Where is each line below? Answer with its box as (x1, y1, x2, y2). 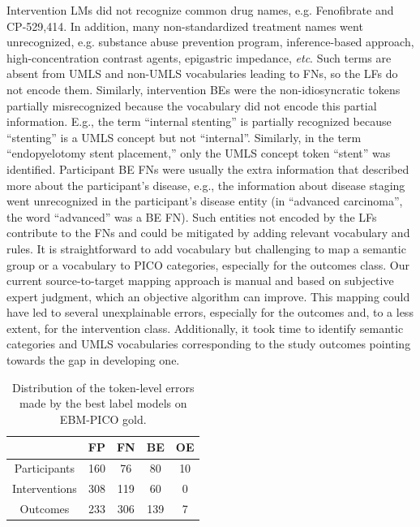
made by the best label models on (19, 395, 187, 412)
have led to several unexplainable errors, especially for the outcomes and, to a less (6, 304, 414, 321)
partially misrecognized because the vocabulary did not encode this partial (6, 97, 377, 114)
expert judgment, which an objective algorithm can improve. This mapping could (6, 287, 410, 305)
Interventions (12, 480, 77, 497)
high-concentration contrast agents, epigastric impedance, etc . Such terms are (6, 49, 392, 66)
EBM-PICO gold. (59, 410, 147, 427)
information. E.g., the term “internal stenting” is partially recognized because (6, 113, 392, 130)
